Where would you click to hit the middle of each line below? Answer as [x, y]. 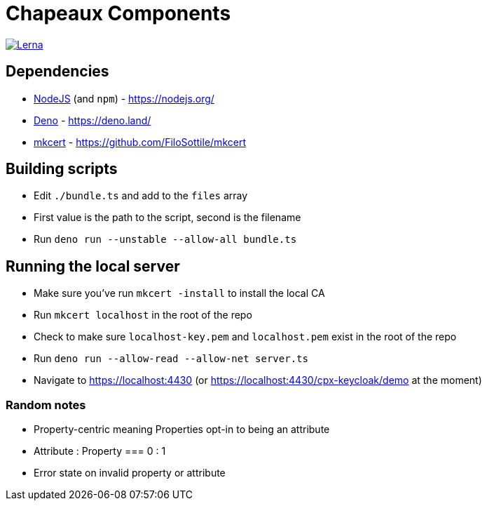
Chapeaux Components [118, 13]
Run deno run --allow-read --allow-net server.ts [171, 359]
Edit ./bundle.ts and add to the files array [141, 196]
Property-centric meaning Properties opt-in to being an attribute [182, 430]
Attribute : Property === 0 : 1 [100, 451]
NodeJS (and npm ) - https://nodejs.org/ [124, 98]
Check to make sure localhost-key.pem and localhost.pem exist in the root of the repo [245, 337]
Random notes [46, 405]
